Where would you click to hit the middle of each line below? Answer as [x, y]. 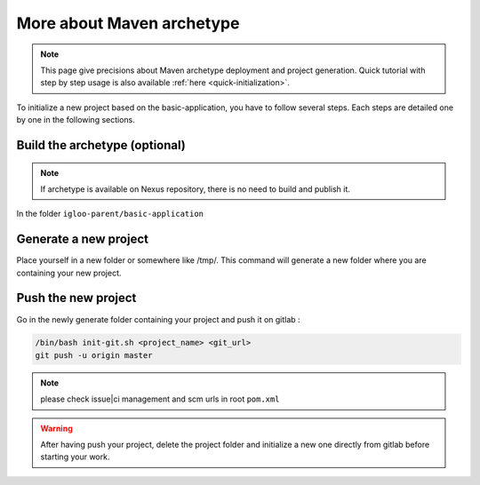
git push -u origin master [94, 355]
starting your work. [75, 457]
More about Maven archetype [128, 23]
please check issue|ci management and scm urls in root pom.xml [160, 399]
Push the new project [76, 298]
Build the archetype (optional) [101, 145]
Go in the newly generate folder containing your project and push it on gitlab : [159, 319]
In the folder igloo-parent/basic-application [110, 214]
